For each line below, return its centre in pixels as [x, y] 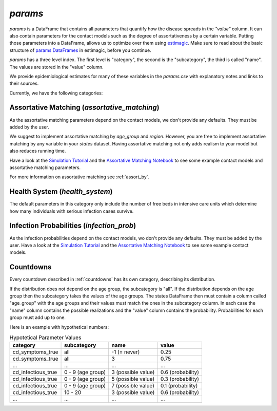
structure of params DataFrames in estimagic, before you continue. [80, 50]
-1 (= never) [126, 352]
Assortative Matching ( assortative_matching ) [84, 108]
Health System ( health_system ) [61, 192]
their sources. [24, 83]
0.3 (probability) [180, 379]
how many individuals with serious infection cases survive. [72, 211]
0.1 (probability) [179, 386]
